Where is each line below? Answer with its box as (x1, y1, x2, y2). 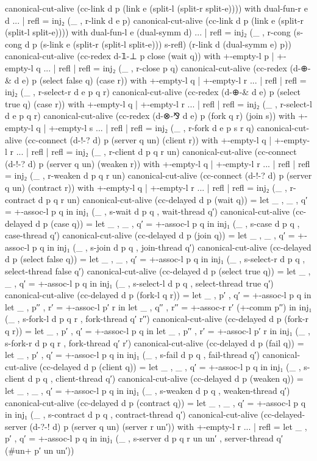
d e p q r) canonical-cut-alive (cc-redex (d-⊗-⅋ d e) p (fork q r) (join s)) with (5, 109, 296, 122)
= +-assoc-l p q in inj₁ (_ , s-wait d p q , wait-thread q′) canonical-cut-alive (5, 205, 290, 218)
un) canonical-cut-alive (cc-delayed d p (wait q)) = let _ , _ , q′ (66, 193, 308, 205)
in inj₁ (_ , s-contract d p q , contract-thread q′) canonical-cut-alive (5, 408, 258, 421)
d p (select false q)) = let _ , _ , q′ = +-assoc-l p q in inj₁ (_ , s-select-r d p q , (5, 252, 305, 265)
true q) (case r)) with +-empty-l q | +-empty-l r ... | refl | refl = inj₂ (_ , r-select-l (5, 97, 312, 110)
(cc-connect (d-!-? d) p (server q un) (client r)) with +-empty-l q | (24, 133, 272, 146)
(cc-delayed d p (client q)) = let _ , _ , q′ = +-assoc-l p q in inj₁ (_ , (39, 360, 301, 373)
